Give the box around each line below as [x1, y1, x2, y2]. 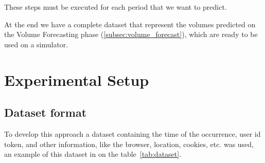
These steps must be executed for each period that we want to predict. [4, 2, 227, 12]
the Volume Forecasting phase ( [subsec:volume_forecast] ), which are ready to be [4, 29, 258, 40]
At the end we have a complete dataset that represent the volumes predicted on [4, 19, 256, 29]
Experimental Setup [4, 69, 149, 90]
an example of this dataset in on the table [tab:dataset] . [4, 149, 182, 159]
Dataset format [4, 104, 87, 120]
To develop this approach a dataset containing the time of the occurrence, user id [4, 128, 261, 139]
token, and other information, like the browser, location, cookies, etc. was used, [4, 138, 254, 149]
